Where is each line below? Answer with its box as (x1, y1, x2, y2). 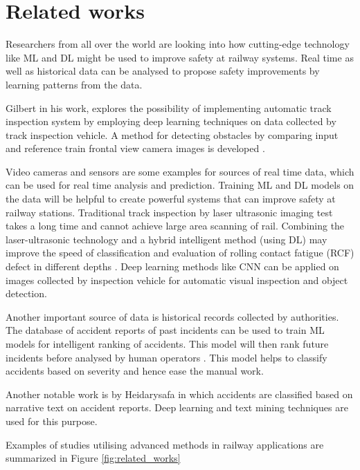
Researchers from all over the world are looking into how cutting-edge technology (6, 37, 350, 51)
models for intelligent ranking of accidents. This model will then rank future (6, 337, 329, 350)
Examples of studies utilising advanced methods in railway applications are (6, 437, 324, 451)
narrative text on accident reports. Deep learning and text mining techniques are (6, 400, 348, 415)
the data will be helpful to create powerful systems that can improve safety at (6, 191, 336, 206)
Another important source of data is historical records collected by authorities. (6, 309, 339, 323)
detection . (6, 286, 47, 301)
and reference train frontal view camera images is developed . (6, 141, 265, 156)
